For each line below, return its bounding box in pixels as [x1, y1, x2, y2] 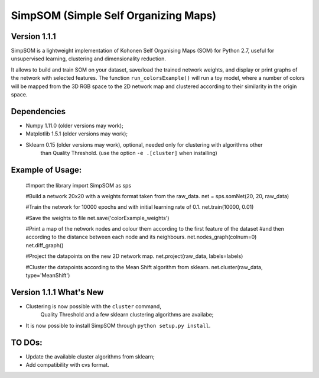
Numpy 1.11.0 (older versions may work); [25, 122, 123, 129]
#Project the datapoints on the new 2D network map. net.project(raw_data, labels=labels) [25, 253, 243, 260]
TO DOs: [11, 337, 43, 347]
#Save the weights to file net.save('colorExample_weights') [25, 214, 170, 221]
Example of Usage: [11, 164, 82, 175]
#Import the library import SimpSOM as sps [25, 182, 132, 189]
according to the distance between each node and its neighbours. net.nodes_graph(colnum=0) [25, 234, 257, 241]
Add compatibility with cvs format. [25, 361, 109, 368]
